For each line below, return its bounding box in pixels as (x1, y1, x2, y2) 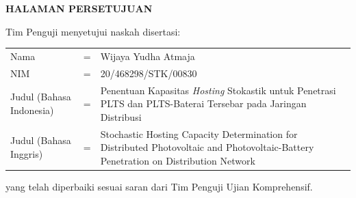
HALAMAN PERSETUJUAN (5, 1, 153, 15)
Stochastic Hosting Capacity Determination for (100, 126, 298, 141)
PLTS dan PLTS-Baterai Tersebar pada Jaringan (100, 96, 307, 111)
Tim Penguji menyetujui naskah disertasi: (5, 24, 181, 38)
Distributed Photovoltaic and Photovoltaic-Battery (100, 140, 314, 154)
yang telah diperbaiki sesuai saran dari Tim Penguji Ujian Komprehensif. (5, 179, 313, 193)
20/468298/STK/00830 (100, 66, 197, 80)
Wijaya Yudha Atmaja (100, 48, 195, 63)
